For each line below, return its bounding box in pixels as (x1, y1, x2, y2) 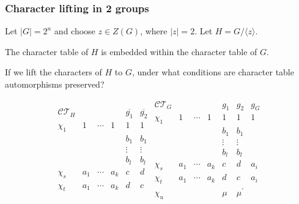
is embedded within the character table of (101, 45, 257, 58)
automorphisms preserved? (5, 78, 105, 90)
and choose (54, 25, 95, 37)
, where (140, 25, 168, 37)
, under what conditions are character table (131, 66, 294, 78)
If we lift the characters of (5, 66, 102, 78)
